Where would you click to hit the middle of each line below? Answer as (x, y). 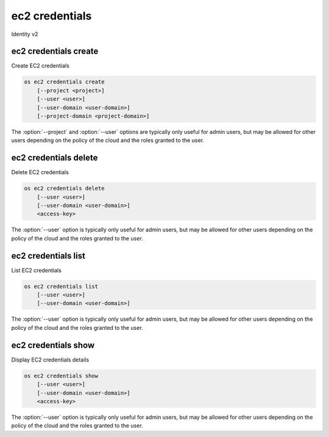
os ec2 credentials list (61, 286)
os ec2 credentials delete (64, 188)
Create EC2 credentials (40, 66)
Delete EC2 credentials (40, 172)
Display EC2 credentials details (50, 360)
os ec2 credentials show (61, 376)
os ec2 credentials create (64, 82)
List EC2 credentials (37, 270)
